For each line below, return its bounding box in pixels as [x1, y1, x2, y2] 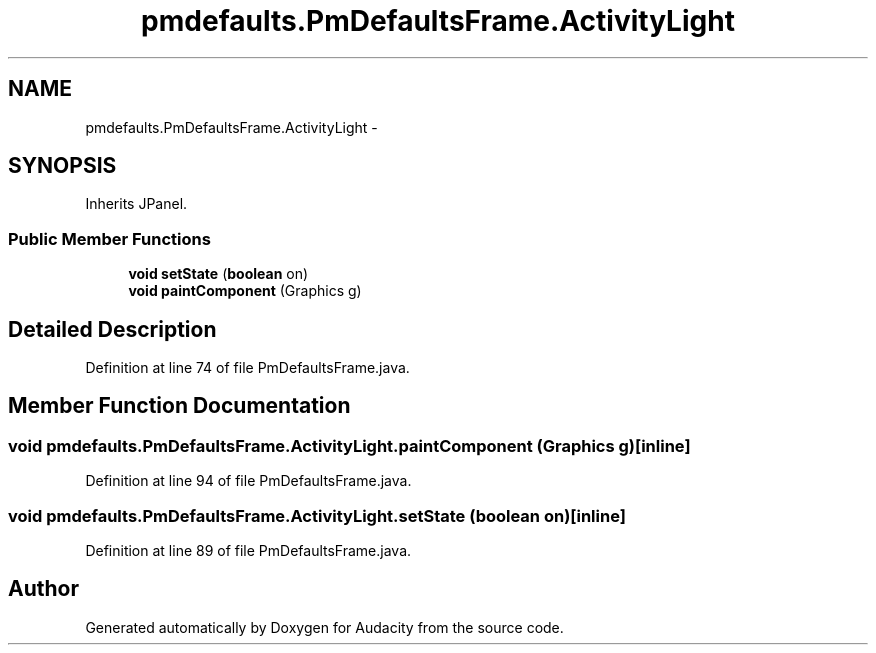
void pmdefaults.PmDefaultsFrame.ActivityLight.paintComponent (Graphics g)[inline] [8, 435, 691, 456]
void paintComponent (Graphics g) [128, 282, 362, 300]
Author [8, 576, 79, 602]
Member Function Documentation [8, 393, 351, 419]
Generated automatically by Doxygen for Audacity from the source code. [85, 618, 564, 636]
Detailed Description [8, 316, 217, 342]
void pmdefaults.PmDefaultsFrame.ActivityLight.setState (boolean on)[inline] [8, 505, 626, 526]
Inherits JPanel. [85, 195, 188, 213]
